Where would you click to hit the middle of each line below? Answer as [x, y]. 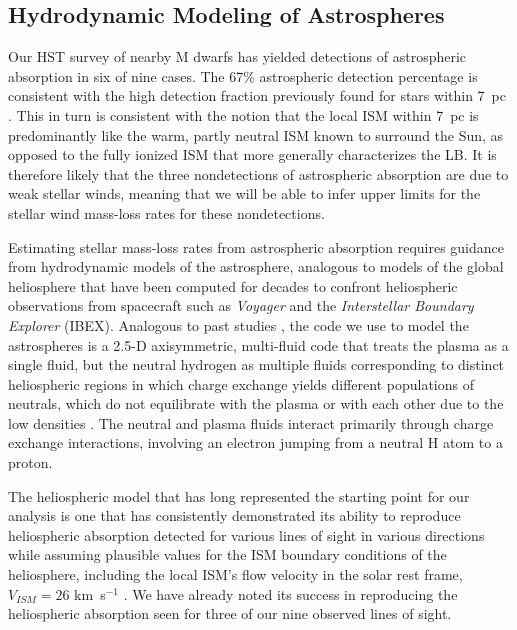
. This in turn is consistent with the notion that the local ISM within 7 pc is [243, 114]
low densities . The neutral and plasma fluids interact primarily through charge [251, 422]
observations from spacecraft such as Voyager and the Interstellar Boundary [241, 305]
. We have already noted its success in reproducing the [290, 593]
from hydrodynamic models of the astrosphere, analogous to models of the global [256, 266]
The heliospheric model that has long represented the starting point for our [239, 495]
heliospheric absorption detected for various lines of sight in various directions [246, 534]
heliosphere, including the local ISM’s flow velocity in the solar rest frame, [235, 574]
